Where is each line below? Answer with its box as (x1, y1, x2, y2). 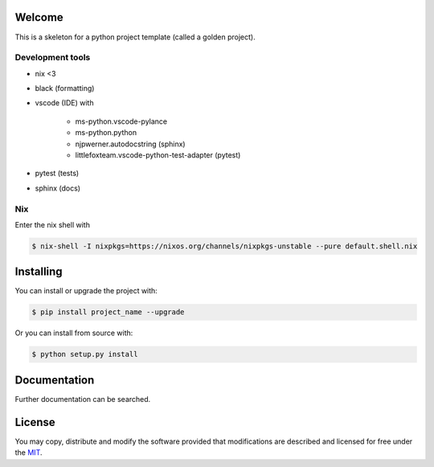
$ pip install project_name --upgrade (31, 308, 185, 317)
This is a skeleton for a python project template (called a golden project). (14, 32, 256, 42)
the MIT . (14, 448, 43, 457)
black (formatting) (35, 84, 95, 93)
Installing (14, 265, 63, 279)
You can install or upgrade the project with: (14, 286, 158, 296)
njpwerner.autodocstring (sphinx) (75, 139, 186, 149)
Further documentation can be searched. (14, 394, 151, 404)
